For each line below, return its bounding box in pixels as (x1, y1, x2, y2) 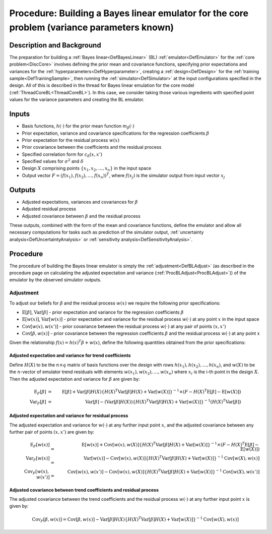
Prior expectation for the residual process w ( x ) (22, 137, 120, 143)
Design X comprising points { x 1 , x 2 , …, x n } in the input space (22, 165, 151, 172)
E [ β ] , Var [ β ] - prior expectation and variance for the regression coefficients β (22, 309, 184, 315)
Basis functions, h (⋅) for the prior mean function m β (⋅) (22, 123, 134, 130)
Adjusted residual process (22, 206, 77, 212)
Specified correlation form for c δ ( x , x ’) (22, 151, 103, 158)
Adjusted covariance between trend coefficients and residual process (9, 487, 159, 493)
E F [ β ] (34, 389, 46, 396)
